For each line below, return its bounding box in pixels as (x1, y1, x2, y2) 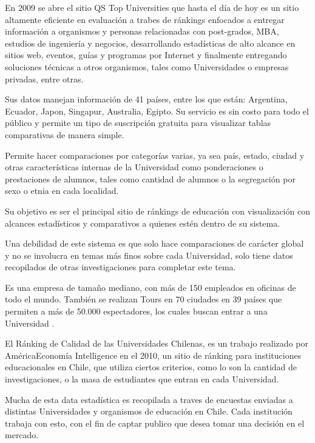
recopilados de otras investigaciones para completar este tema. (5, 261, 236, 273)
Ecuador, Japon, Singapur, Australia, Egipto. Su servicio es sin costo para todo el (5, 104, 309, 117)
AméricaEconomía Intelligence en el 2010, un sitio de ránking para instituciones (5, 348, 302, 361)
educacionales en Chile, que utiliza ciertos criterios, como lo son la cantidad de (5, 361, 297, 373)
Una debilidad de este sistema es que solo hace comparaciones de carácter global (5, 237, 304, 250)
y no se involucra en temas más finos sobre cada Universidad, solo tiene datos (5, 248, 293, 261)
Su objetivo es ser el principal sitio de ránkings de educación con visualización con (5, 204, 310, 217)
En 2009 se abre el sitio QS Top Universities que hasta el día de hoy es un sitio (5, 1, 299, 13)
